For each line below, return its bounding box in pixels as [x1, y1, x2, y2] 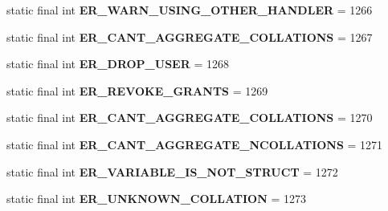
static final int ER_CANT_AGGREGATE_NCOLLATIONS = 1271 [6, 136, 383, 152]
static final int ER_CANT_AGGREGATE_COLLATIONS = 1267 [6, 28, 373, 45]
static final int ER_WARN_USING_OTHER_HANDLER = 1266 [6, 2, 373, 18]
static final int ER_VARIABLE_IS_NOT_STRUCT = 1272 [6, 163, 338, 180]
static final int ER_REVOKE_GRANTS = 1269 [6, 82, 268, 99]
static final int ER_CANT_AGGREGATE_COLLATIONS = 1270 [6, 109, 373, 126]
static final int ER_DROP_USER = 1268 [6, 55, 230, 72]
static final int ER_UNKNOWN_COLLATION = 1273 [6, 190, 306, 207]
